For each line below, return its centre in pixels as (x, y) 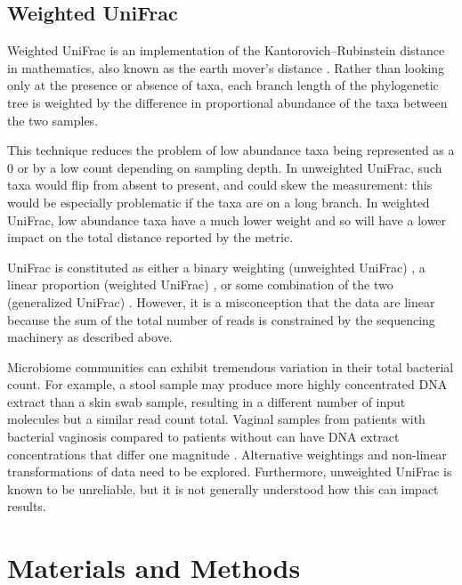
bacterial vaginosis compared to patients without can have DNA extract (203, 437)
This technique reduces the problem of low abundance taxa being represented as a (231, 150)
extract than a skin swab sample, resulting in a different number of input (207, 401)
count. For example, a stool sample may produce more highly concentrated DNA (227, 384)
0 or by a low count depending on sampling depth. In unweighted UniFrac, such (225, 167)
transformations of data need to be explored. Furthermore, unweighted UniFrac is (230, 471)
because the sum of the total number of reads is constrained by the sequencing (221, 319)
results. (27, 506)
